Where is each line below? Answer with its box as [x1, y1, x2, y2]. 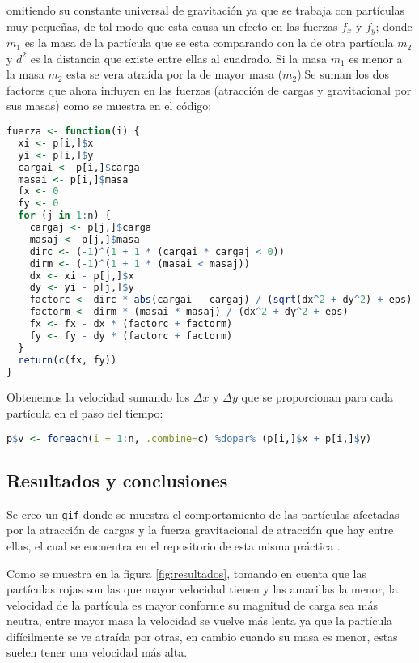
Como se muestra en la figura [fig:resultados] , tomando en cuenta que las [6, 564, 366, 581]
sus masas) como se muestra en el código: [6, 97, 212, 114]
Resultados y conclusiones [6, 467, 228, 492]
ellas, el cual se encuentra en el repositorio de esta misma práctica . [6, 537, 341, 554]
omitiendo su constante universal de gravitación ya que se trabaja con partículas [6, 2, 405, 18]
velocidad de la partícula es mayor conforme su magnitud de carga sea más [6, 596, 378, 613]
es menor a [349, 49, 403, 66]
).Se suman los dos [297, 66, 389, 83]
